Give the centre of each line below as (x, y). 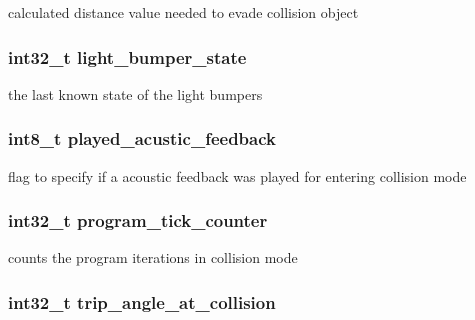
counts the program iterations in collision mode (153, 257)
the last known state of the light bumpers (135, 93)
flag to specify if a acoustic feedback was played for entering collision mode (237, 175)
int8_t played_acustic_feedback (142, 138)
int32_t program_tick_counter (138, 220)
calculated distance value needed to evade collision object (183, 12)
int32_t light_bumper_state (127, 56)
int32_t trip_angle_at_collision (142, 301)
